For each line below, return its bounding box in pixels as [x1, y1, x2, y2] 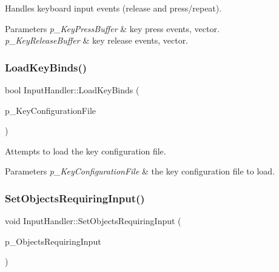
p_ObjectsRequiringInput [5, 234, 101, 247]
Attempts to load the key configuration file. [5, 144, 166, 157]
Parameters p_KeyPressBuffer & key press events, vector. [5, 22, 220, 35]
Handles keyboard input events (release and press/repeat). [5, 2, 222, 14]
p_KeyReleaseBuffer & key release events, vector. [5, 34, 189, 47]
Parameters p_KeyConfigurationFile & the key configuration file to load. [5, 165, 275, 177]
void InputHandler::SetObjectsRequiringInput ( [5, 214, 181, 227]
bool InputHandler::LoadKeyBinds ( [5, 84, 139, 96]
